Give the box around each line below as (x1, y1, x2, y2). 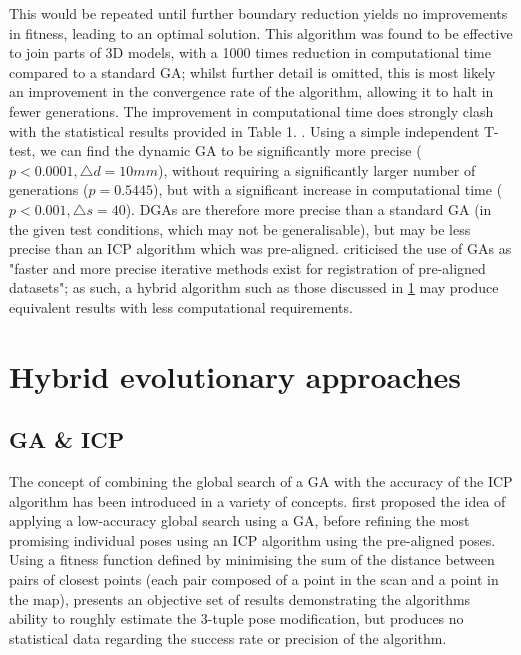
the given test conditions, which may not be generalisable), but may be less (9, 218, 471, 239)
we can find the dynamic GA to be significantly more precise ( (40, 140, 422, 161)
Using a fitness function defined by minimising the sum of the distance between (9, 549, 495, 570)
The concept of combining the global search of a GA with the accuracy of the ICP (9, 471, 513, 492)
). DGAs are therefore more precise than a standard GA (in (125, 198, 492, 219)
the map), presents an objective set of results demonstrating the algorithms (9, 588, 471, 609)
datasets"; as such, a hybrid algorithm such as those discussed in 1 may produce (9, 277, 499, 298)
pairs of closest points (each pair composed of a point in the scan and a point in (9, 569, 499, 590)
